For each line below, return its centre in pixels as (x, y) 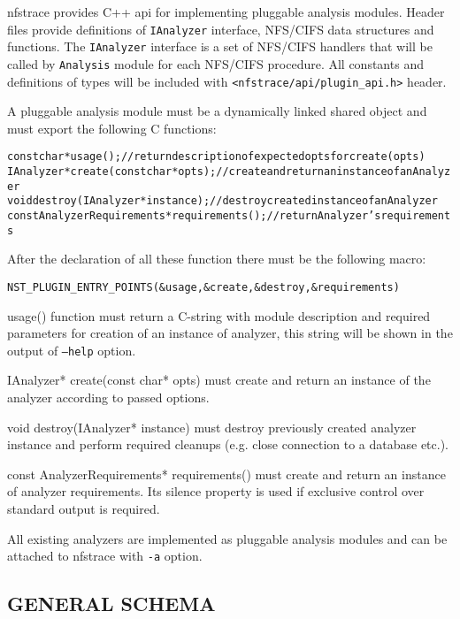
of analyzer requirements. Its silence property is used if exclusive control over (216, 491)
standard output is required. (84, 508)
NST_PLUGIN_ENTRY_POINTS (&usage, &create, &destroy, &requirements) (203, 287)
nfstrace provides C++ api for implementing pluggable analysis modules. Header (226, 11)
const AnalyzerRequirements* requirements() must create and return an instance (226, 474)
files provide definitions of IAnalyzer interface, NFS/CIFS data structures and (221, 29)
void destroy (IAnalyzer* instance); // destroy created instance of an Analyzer (222, 201)
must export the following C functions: (112, 128)
